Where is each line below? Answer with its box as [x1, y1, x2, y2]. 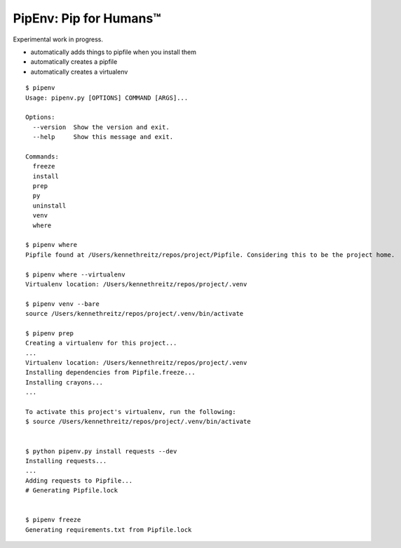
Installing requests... [25, 457, 107, 465]
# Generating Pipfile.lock [25, 486, 118, 495]
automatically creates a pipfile [30, 58, 118, 66]
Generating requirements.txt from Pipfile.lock [25, 526, 192, 533]
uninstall [32, 201, 67, 210]
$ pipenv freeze [25, 516, 81, 524]
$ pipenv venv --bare [25, 300, 100, 308]
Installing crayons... [25, 378, 104, 386]
